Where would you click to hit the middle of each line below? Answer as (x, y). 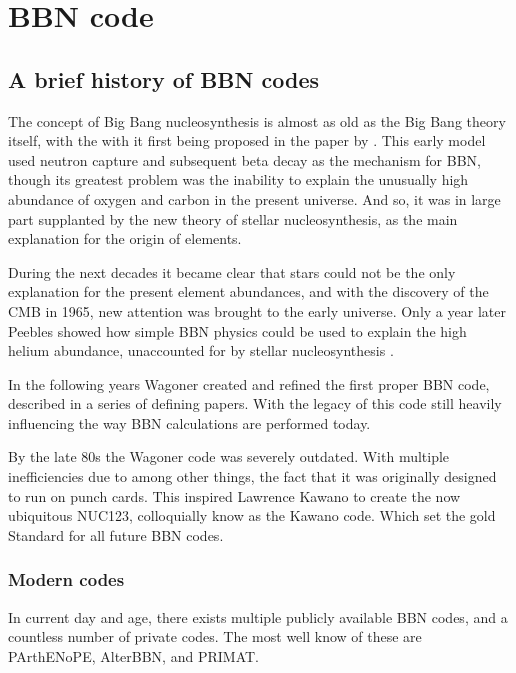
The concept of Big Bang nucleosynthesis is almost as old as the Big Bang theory (257, 120)
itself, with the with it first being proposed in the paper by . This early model (247, 140)
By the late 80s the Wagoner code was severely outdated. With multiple (229, 456)
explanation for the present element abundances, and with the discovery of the (248, 291)
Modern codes (66, 579)
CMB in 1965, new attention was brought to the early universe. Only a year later (257, 310)
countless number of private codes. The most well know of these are (215, 636)
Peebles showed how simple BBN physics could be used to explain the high (237, 330)
